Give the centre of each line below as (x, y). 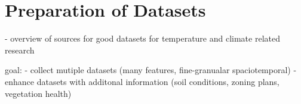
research (20, 50)
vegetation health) (38, 93)
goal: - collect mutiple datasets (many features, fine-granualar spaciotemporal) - (151, 70)
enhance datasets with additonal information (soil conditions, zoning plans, (142, 81)
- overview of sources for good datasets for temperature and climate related (142, 38)
